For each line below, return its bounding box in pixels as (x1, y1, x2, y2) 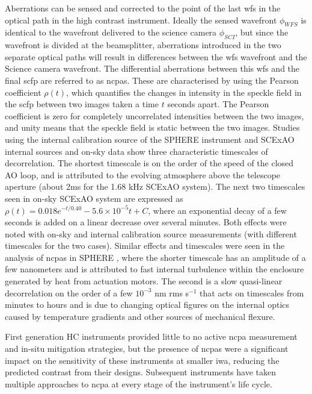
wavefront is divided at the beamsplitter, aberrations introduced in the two (5, 39, 281, 51)
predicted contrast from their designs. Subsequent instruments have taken (5, 366, 276, 378)
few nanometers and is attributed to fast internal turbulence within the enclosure (5, 263, 304, 275)
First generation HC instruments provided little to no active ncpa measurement (5, 330, 298, 343)
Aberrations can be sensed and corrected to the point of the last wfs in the (5, 2, 281, 14)
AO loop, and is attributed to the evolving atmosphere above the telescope (5, 168, 281, 181)
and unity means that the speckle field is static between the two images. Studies (5, 121, 300, 134)
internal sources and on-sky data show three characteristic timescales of (5, 145, 268, 157)
